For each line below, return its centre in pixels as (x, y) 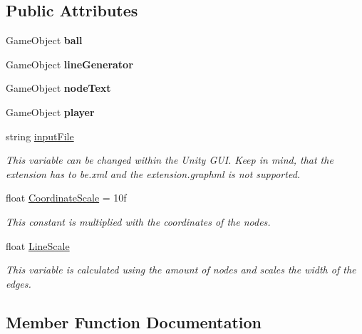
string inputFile (40, 136)
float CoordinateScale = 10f (66, 198)
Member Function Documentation (134, 322)
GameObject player (50, 111)
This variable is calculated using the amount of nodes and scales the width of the (181, 270)
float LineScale (38, 245)
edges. (19, 283)
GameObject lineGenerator (69, 64)
